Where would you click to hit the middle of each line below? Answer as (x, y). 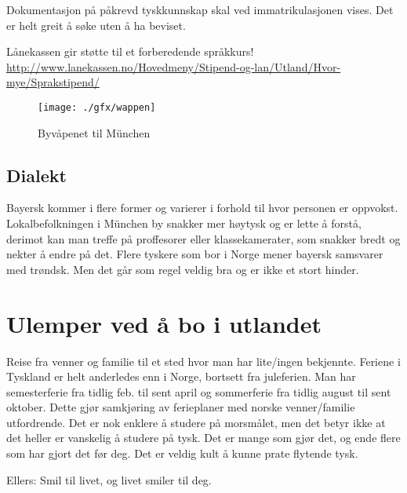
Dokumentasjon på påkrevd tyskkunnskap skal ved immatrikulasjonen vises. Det (200, 9)
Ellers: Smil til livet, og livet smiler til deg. (109, 479)
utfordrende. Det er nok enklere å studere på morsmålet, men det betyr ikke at (196, 422)
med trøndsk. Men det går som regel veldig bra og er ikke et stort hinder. (183, 269)
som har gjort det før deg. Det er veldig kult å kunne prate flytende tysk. (182, 453)
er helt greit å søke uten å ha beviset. (96, 25)
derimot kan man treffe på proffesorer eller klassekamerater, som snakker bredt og (203, 238)
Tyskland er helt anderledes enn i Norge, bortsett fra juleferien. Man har (181, 376)
